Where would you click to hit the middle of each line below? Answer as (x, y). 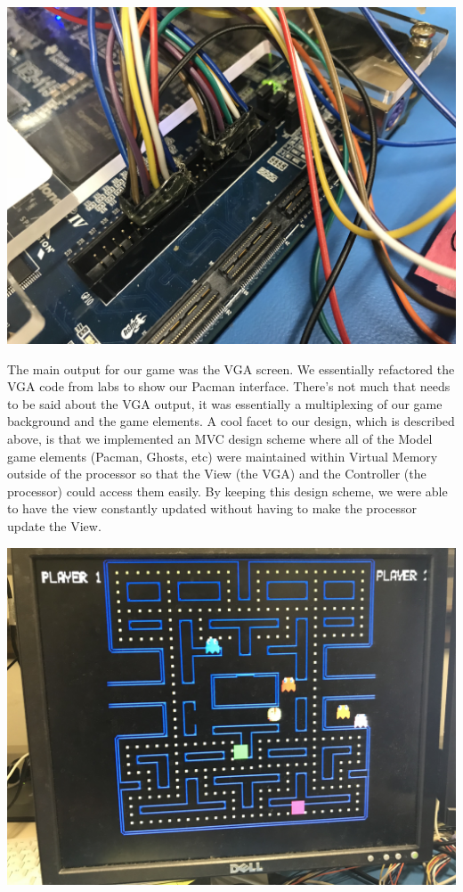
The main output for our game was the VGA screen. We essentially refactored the (231, 368)
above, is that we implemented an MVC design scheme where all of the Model (220, 438)
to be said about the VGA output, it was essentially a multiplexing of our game (225, 403)
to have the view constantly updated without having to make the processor (212, 508)
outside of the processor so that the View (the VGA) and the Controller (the (217, 474)
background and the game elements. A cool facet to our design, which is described (231, 421)
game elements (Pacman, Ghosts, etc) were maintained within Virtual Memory (223, 456)
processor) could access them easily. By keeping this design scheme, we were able (227, 491)
